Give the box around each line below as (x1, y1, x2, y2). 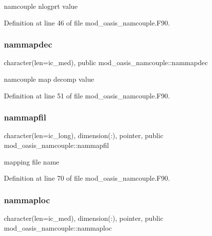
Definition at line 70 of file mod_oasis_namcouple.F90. (4, 173, 170, 183)
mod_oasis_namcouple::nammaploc (4, 222, 112, 233)
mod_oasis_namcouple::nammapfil (4, 140, 109, 150)
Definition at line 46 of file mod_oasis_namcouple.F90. (4, 17, 170, 27)
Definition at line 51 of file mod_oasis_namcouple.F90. (4, 90, 170, 100)
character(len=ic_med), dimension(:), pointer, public (4, 213, 164, 223)
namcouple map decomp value (4, 74, 94, 84)
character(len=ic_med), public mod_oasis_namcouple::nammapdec (4, 57, 208, 68)
